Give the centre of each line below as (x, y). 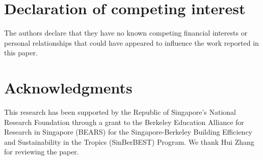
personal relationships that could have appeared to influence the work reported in (131, 42)
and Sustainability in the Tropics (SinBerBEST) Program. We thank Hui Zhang (129, 141)
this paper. (21, 53)
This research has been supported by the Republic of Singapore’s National (120, 112)
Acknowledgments (68, 88)
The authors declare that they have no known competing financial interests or (126, 33)
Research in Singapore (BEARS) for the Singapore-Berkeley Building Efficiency (128, 132)
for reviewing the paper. (42, 152)
